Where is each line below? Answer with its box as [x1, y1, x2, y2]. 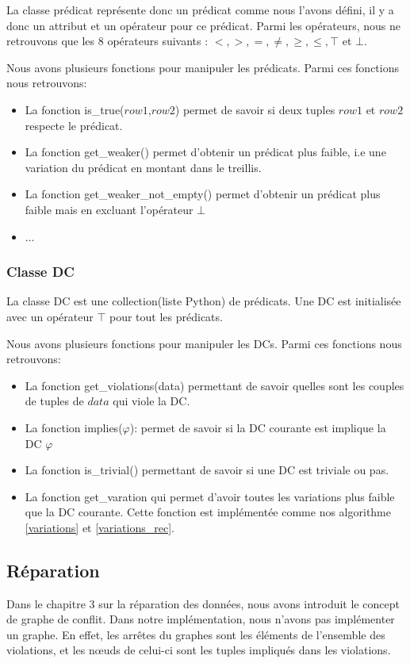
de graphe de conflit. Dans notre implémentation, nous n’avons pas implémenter [6, 611, 395, 627]
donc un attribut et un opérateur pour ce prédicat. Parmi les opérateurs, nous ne [6, 17, 400, 33]
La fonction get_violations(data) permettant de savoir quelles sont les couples [25, 377, 404, 393]
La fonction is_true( [25, 101, 125, 117]
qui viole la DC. [113, 393, 190, 409]
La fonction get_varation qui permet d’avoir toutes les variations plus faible [25, 488, 395, 504]
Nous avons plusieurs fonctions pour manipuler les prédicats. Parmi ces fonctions [6, 59, 399, 75]
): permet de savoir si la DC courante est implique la [129, 419, 386, 435]
